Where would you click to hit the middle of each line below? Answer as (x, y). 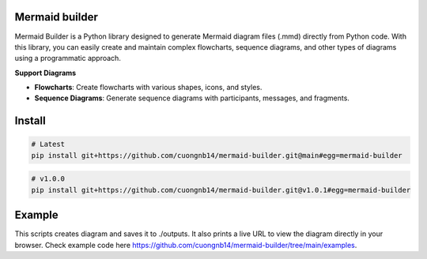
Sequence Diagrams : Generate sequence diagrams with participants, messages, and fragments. (192, 98)
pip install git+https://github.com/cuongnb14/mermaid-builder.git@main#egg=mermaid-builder (217, 155)
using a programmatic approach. (68, 58)
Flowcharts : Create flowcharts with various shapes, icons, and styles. (148, 88)
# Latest (48, 145)
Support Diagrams (45, 73)
